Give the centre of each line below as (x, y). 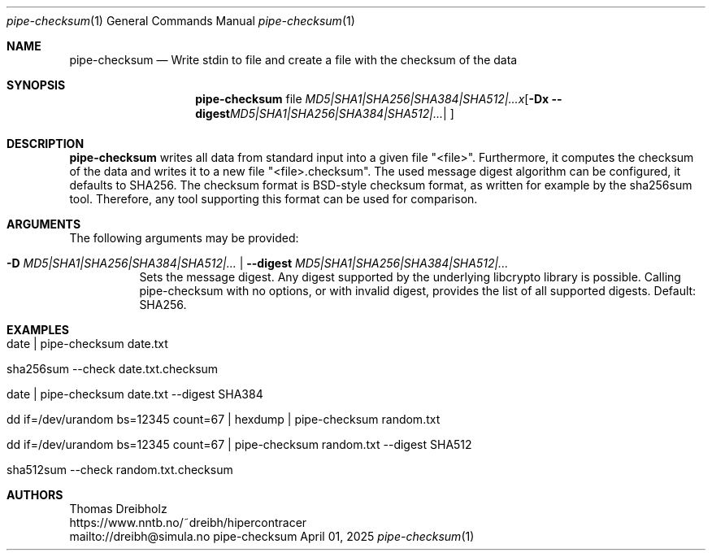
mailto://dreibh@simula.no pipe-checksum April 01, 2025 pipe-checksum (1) (272, 536)
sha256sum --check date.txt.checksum (113, 369)
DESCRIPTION (46, 144)
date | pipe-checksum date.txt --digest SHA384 (135, 394)
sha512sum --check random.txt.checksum (120, 470)
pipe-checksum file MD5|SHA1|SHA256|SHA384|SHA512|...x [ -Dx (372, 99)
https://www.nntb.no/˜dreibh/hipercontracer (188, 522)
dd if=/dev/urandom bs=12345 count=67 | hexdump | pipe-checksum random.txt (224, 419)
